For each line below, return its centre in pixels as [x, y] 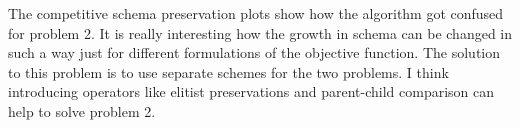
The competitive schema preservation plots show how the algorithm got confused [256, 13]
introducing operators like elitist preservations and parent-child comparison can [251, 91]
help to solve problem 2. [82, 110]
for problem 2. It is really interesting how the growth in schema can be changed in [260, 32]
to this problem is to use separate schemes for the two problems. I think [228, 71]
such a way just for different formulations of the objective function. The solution [254, 52]
